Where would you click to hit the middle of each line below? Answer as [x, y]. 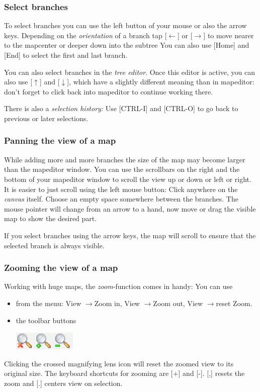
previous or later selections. [46, 118]
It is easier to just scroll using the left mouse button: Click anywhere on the [121, 189]
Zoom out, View [178, 303]
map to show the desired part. [51, 218]
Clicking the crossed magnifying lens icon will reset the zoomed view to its [119, 363]
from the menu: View [49, 303]
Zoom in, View [117, 303]
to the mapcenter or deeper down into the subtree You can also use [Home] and [127, 45]
